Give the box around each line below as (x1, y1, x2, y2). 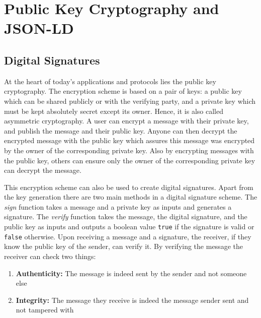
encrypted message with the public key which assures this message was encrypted (4, 135, 255, 146)
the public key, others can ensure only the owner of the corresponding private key (4, 155, 255, 165)
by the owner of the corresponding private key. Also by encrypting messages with (4, 145, 254, 155)
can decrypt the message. (4, 165, 81, 175)
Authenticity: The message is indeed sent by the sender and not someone (16, 268, 247, 278)
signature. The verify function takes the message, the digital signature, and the (4, 211, 247, 222)
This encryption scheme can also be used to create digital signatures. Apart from (4, 181, 253, 192)
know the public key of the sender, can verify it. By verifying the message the (4, 241, 243, 251)
